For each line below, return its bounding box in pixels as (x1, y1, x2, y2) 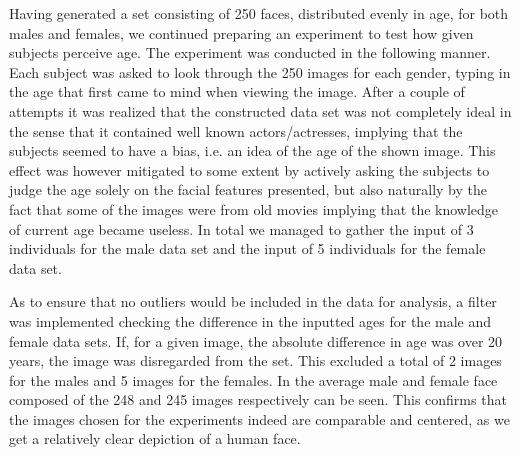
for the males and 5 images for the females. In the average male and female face (9, 369, 498, 390)
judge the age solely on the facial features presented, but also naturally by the (9, 179, 487, 200)
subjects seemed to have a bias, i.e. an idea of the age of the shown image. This (9, 140, 496, 161)
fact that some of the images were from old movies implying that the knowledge (9, 198, 499, 219)
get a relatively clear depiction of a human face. (9, 428, 301, 449)
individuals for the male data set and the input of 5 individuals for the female (9, 238, 486, 259)
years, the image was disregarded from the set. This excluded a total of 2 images (9, 350, 502, 371)
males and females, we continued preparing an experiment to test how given (9, 22, 474, 43)
